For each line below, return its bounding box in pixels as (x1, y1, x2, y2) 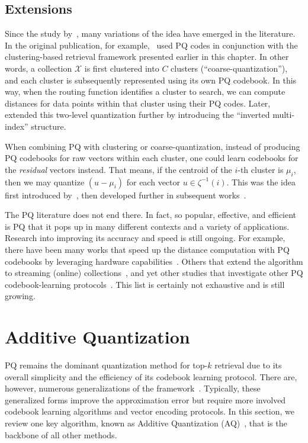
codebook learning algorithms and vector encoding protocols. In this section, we (5, 405, 294, 418)
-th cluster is (238, 163, 284, 175)
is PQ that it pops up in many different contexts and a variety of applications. (5, 220, 290, 232)
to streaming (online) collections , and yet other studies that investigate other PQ (5, 267, 303, 279)
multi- (272, 108, 295, 121)
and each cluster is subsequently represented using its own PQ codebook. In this (5, 73, 297, 86)
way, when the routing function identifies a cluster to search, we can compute (5, 85, 285, 98)
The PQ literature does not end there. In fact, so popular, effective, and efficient (5, 208, 297, 221)
